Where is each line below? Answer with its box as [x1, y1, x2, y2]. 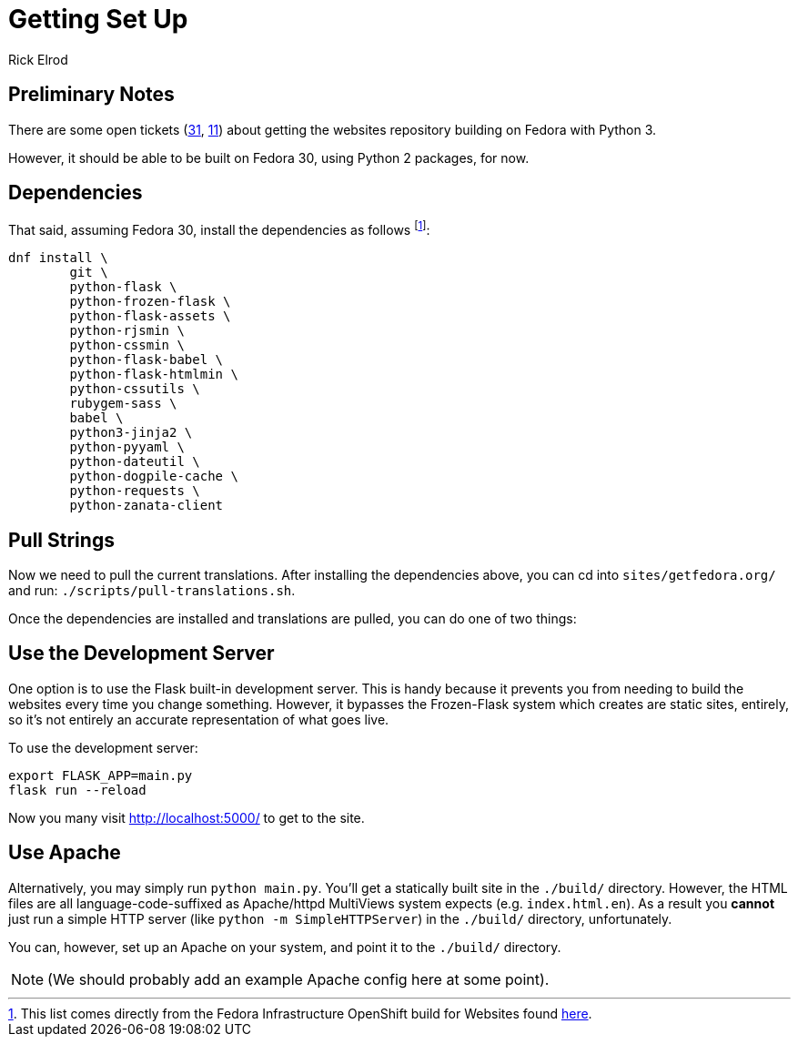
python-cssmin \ [69, 338, 185, 353]
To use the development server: [8, 739, 198, 755]
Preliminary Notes [8, 83, 175, 106]
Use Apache [8, 841, 121, 865]
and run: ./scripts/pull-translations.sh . [8, 582, 296, 598]
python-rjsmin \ [69, 323, 185, 339]
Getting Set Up [8, 4, 188, 35]
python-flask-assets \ [69, 309, 231, 324]
